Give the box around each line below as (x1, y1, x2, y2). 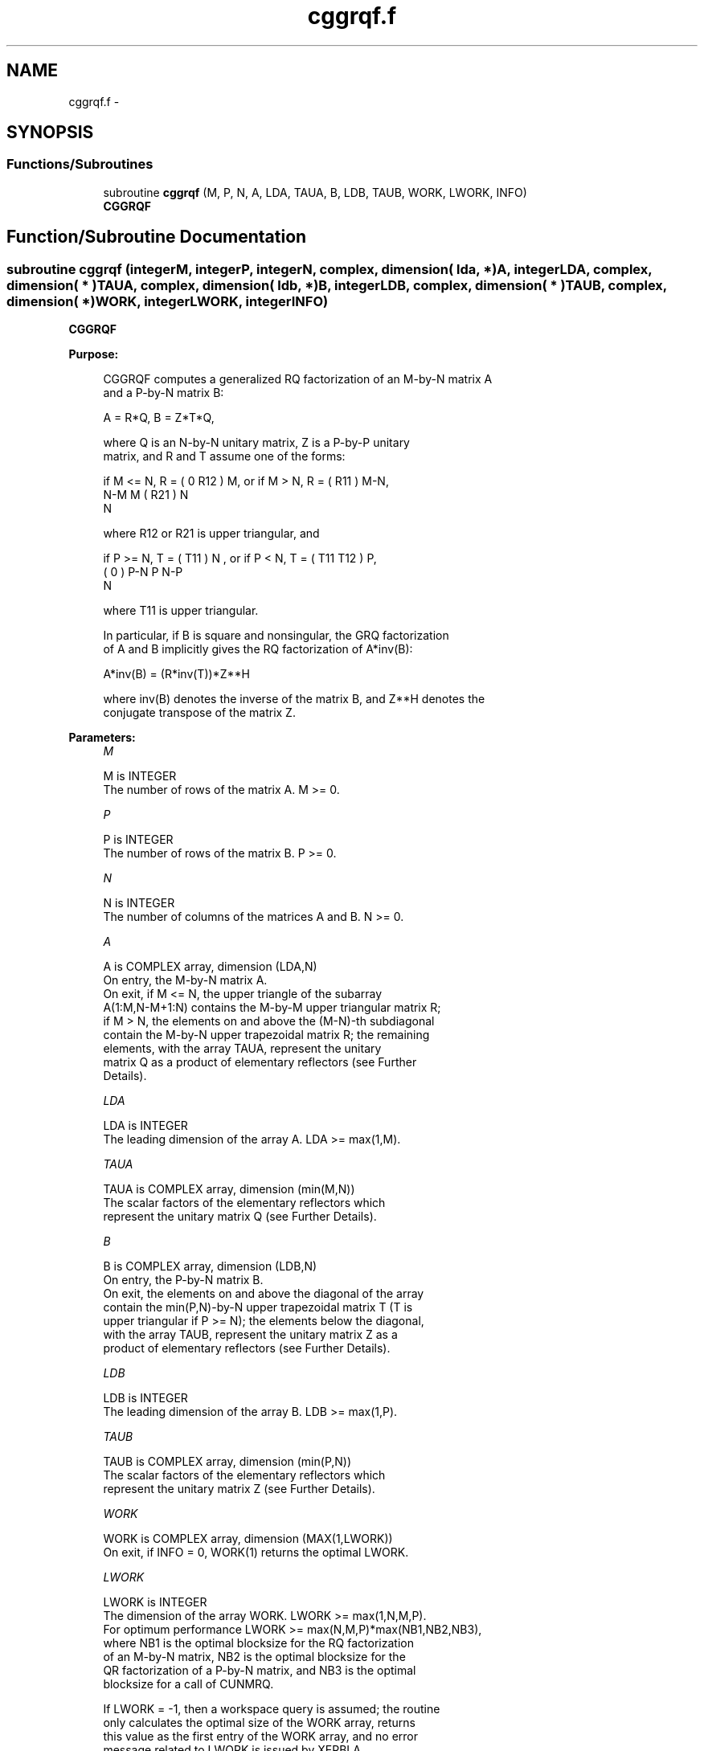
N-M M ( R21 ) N (103, 488, 189, 502)
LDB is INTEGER (103, 1391, 188, 1405)
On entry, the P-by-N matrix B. (103, 1273, 264, 1287)
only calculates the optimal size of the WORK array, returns (103, 1716, 415, 1730)
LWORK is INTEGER (103, 1595, 207, 1610)
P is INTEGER (103, 833, 174, 847)
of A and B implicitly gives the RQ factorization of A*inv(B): (103, 642, 413, 657)
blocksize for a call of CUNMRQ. (103, 1677, 274, 1692)
